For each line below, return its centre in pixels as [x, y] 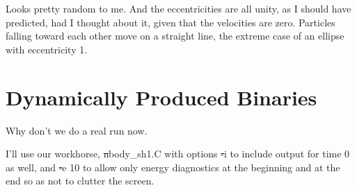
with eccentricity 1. [47, 49]
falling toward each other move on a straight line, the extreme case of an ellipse [175, 36]
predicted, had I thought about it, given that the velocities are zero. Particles [170, 22]
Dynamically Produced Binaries [161, 97]
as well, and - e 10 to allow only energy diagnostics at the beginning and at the [173, 167]
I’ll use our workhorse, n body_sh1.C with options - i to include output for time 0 [178, 154]
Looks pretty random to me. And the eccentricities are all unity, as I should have [178, 8]
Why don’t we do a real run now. [77, 130]
